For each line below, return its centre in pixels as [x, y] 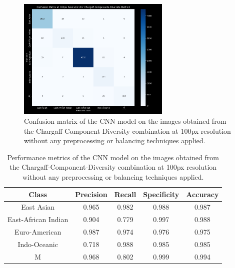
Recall [125, 194]
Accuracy [202, 194]
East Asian [38, 207]
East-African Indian [38, 219]
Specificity [161, 194]
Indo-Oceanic [38, 244]
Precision [91, 194]
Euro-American [38, 232]
